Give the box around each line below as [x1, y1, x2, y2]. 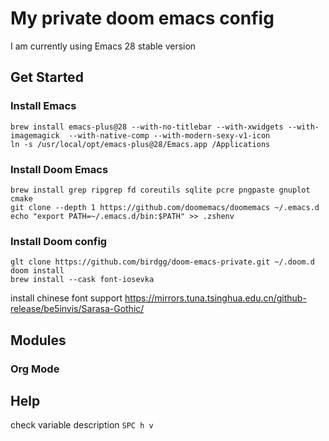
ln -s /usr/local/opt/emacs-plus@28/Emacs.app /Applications [10, 139, 271, 149]
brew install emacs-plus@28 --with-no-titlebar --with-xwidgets [10, 122, 284, 132]
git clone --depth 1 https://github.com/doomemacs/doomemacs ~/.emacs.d [10, 202, 320, 212]
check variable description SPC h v [10, 419, 154, 431]
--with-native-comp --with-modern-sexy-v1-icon [68, 130, 271, 141]
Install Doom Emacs [10, 162, 109, 176]
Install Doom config [10, 234, 108, 248]
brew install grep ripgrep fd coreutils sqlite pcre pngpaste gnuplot [10, 185, 311, 195]
